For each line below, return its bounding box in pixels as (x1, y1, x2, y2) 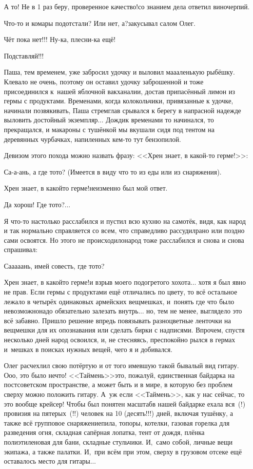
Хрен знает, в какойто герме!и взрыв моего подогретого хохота (4, 277, 191, 287)
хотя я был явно (198, 277, 246, 287)
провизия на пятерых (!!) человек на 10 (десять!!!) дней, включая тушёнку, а (4, 408, 233, 418)
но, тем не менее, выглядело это (146, 306, 242, 316)
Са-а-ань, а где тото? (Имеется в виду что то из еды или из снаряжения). (4, 166, 222, 176)
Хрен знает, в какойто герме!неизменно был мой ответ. (4, 183, 168, 193)
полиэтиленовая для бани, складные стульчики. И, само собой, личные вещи (4, 436, 233, 447)
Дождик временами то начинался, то (105, 115, 214, 125)
